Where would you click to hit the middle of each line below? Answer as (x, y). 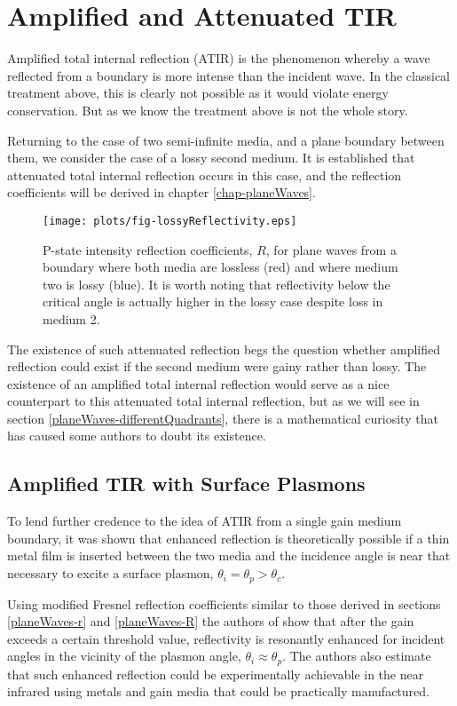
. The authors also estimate (357, 656)
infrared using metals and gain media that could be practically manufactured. (218, 691)
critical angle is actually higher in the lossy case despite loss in (213, 301)
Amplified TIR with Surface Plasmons (186, 484)
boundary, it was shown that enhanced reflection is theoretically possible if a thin (228, 538)
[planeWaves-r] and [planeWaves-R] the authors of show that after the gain (211, 621)
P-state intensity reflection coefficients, (148, 249)
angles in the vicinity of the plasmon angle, (124, 656)
